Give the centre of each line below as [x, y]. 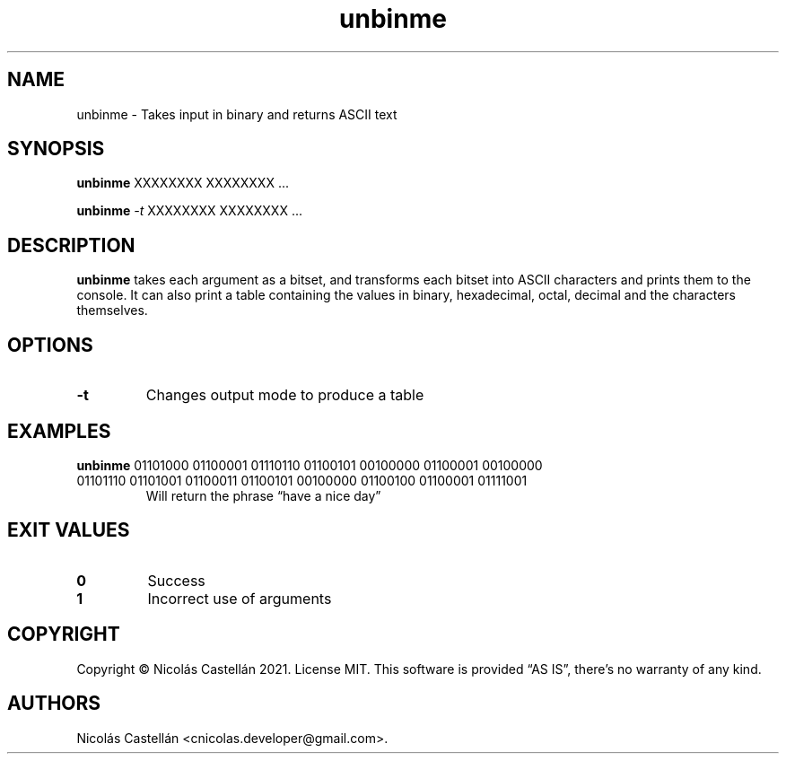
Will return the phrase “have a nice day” [263, 495]
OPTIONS [50, 345]
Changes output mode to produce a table [285, 395]
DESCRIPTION [71, 245]
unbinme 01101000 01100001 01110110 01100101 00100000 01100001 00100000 [310, 465]
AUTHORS [54, 704]
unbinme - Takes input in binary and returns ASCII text [237, 114]
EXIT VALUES [69, 530]
